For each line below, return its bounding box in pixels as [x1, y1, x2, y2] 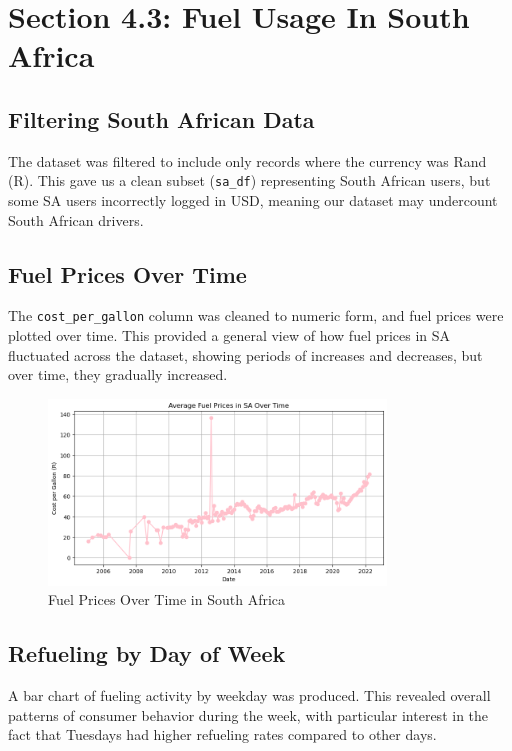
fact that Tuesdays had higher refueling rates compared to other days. [8, 724, 437, 745]
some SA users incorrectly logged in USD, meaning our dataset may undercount [8, 190, 498, 211]
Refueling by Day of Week [8, 638, 286, 669]
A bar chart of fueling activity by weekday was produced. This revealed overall [8, 684, 491, 705]
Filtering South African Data [8, 103, 315, 134]
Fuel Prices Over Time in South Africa [48, 589, 286, 610]
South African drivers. [8, 209, 144, 230]
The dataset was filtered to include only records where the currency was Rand [8, 150, 487, 171]
